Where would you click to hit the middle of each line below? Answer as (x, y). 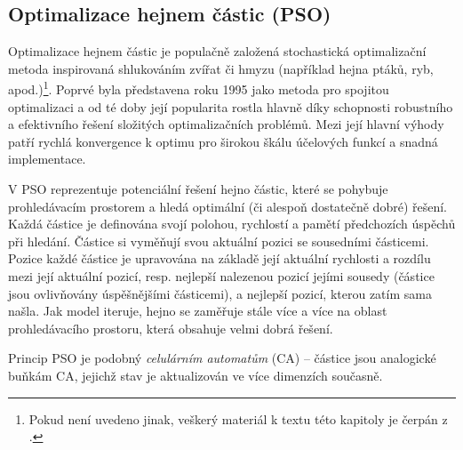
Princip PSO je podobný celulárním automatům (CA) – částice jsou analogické (222, 358)
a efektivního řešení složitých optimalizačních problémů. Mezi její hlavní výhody (226, 124)
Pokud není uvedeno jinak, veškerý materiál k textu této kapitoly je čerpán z (238, 418)
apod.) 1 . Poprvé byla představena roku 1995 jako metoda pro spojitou (199, 88)
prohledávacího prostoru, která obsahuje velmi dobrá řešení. (171, 328)
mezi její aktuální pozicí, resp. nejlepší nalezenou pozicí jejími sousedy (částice (221, 275)
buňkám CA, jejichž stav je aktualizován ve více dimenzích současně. (196, 375)
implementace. (47, 159)
